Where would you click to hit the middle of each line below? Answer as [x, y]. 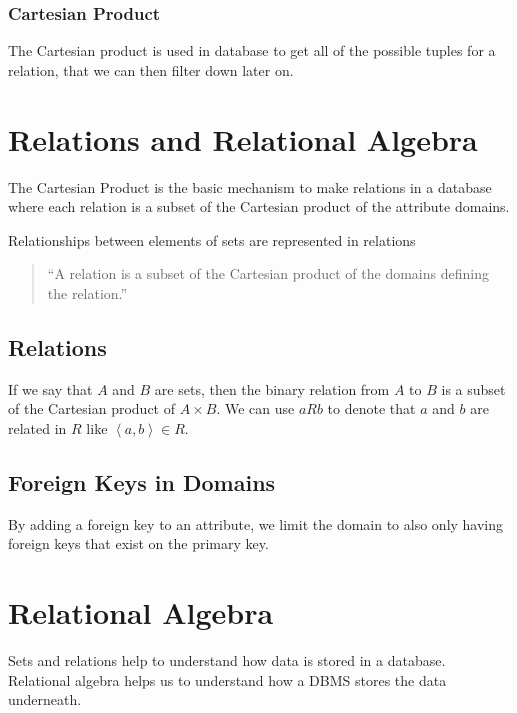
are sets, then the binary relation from [272, 388]
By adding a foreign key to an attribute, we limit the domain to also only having [256, 523]
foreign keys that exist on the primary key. [138, 543]
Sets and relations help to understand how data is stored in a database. [227, 660]
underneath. [45, 699]
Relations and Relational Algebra [243, 138]
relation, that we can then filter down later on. [151, 69]
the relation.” [87, 292]
